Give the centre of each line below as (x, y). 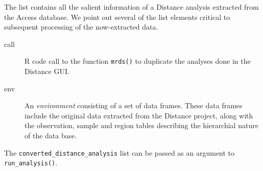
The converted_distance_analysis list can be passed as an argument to (119, 152)
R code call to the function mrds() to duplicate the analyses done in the (138, 61)
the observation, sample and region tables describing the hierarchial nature (141, 125)
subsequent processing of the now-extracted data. (81, 27)
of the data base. (51, 135)
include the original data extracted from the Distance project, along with (139, 115)
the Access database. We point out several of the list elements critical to (117, 17)
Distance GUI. (47, 71)
